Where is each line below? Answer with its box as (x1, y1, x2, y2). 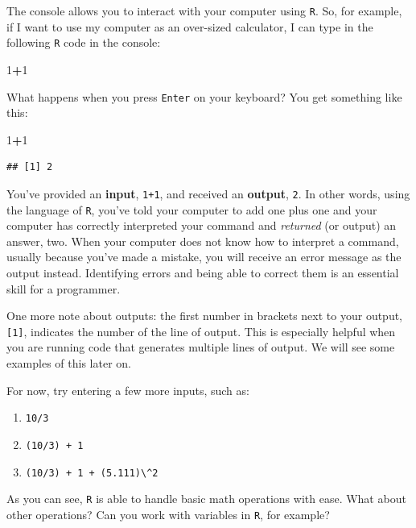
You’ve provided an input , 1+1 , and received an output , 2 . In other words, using (6, 185, 410, 202)
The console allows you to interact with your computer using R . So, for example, (6, 2, 402, 19)
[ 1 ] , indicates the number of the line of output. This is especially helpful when (6, 322, 396, 339)
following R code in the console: (6, 34, 161, 51)
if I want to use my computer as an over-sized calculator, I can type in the (6, 18, 373, 35)
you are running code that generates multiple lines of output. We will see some (6, 339, 395, 355)
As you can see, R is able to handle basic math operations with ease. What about (6, 490, 406, 507)
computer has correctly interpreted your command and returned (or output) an (6, 217, 397, 234)
